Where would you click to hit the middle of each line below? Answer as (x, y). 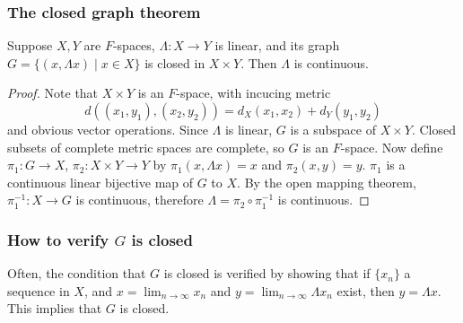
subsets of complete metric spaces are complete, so (146, 147)
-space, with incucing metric (253, 93)
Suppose (30, 45)
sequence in (39, 290)
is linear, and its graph (277, 45)
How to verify (58, 239)
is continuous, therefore (140, 200)
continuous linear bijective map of (100, 182)
